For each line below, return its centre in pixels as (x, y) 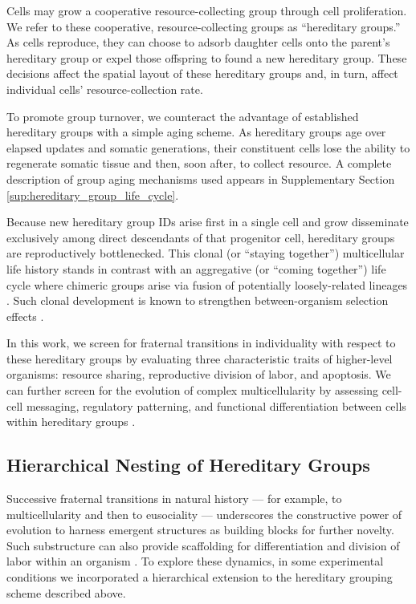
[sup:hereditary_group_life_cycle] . (93, 195)
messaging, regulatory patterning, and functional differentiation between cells (216, 405)
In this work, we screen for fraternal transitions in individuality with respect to (201, 343)
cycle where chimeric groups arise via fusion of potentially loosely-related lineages (207, 284)
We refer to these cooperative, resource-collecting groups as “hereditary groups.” (204, 26)
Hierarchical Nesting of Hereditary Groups (188, 465)
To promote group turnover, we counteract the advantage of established (183, 116)
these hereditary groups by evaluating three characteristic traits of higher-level (200, 358)
